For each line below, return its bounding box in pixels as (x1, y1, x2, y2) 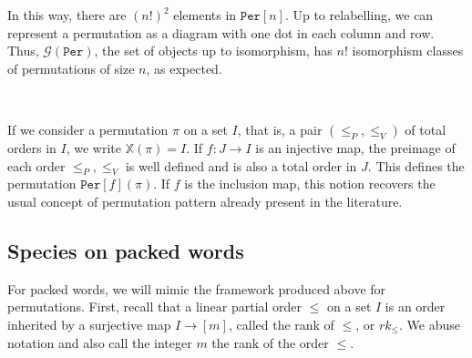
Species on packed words (7, 236, 244, 264)
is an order (385, 297, 446, 316)
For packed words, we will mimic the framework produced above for (7, 279, 386, 298)
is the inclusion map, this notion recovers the (184, 174, 436, 193)
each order (7, 156, 66, 175)
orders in (7, 138, 56, 157)
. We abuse (398, 314, 460, 333)
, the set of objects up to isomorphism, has (94, 41, 333, 60)
